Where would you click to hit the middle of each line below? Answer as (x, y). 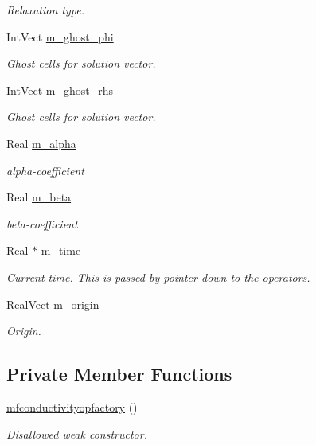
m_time (61, 250)
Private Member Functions (119, 374)
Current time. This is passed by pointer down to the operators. (158, 277)
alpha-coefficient (45, 170)
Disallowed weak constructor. (77, 433)
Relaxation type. (45, 10)
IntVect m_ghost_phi (60, 36)
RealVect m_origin (53, 304)
